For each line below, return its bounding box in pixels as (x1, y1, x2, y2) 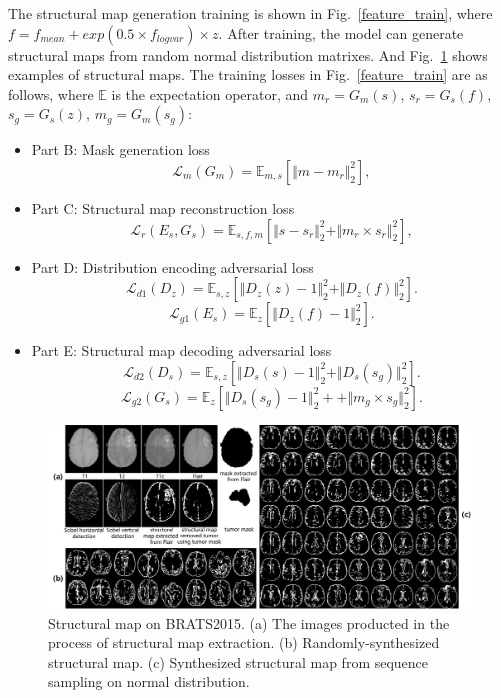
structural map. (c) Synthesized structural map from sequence (48, 651, 429, 672)
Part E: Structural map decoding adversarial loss (31, 340, 332, 361)
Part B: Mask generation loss (31, 139, 210, 160)
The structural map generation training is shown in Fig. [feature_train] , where (8, 3, 493, 23)
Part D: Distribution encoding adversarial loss (31, 256, 314, 277)
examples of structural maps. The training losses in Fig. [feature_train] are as (8, 64, 488, 85)
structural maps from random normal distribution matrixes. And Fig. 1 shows (8, 44, 488, 65)
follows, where (8, 83, 94, 104)
